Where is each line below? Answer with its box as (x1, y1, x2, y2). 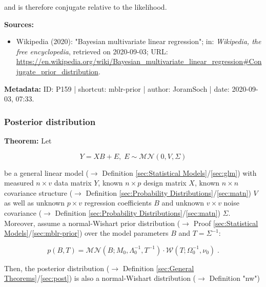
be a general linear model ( (4, 167, 89, 178)
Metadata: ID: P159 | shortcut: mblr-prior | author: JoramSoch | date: (4, 83, 230, 94)
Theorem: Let (4, 135, 52, 146)
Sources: (4, 18, 34, 29)
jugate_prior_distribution (16, 66, 98, 76)
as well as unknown (4, 197, 65, 208)
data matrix (54, 177, 92, 188)
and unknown (161, 197, 204, 208)
